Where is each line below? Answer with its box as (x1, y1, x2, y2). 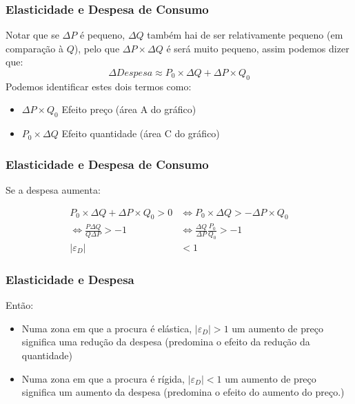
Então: (6, 298, 34, 312)
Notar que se (6, 28, 59, 42)
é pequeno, (79, 28, 125, 42)
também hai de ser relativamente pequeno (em (147, 28, 343, 42)
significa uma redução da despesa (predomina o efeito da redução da (21, 334, 310, 349)
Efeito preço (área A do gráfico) (61, 102, 196, 117)
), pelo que (74, 41, 120, 55)
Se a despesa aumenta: (6, 183, 101, 196)
